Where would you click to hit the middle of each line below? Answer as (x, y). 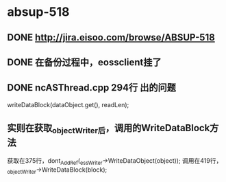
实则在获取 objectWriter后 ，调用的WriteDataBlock (109, 129)
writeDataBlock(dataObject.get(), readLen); (68, 104)
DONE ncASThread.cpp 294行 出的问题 (91, 88)
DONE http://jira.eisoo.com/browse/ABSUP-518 (111, 37)
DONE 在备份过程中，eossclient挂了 (85, 62)
